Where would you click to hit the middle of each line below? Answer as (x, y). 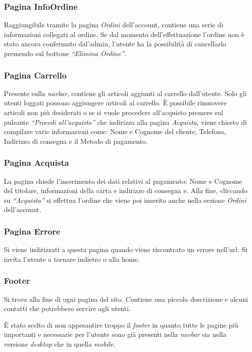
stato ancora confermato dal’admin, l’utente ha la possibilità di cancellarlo (115, 44)
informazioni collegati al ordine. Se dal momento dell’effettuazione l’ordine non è (124, 34)
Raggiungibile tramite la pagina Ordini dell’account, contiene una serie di (114, 25)
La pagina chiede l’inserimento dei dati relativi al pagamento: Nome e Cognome (123, 181)
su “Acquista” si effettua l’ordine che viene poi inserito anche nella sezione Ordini (125, 200)
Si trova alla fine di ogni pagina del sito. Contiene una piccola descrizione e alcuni (126, 299)
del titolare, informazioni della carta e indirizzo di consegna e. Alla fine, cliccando (126, 190)
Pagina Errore (32, 231)
